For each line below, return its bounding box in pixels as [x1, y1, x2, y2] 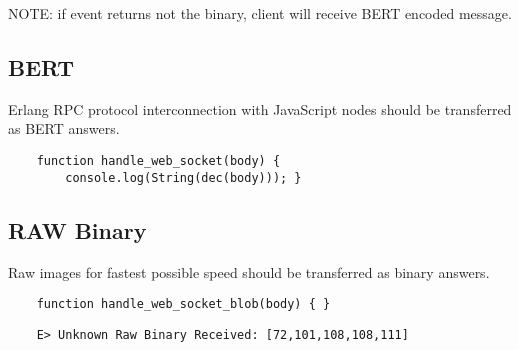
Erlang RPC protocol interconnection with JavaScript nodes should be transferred [8, 98, 512, 119]
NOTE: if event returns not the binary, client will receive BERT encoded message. [8, 3, 512, 23]
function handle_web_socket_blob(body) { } [36, 297, 331, 312]
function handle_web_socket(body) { [36, 153, 281, 168]
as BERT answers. [8, 118, 120, 139]
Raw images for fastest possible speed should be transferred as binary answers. [8, 261, 490, 282]
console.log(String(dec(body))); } [65, 170, 302, 185]
